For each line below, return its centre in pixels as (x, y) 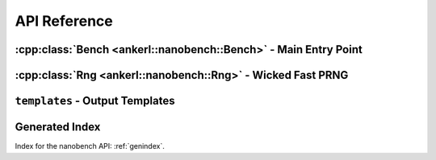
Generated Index (58, 127)
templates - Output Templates (95, 101)
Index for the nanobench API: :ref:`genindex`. (90, 146)
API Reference (64, 21)
